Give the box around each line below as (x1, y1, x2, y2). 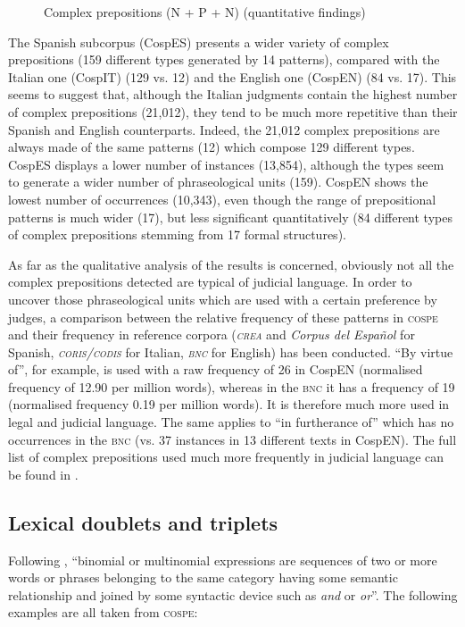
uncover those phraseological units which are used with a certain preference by (8, 289, 437, 308)
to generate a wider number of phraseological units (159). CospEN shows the (8, 172, 428, 191)
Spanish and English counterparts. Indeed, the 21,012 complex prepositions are (8, 120, 440, 138)
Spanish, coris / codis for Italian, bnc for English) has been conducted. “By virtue (8, 342, 453, 361)
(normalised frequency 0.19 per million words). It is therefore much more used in (8, 395, 450, 414)
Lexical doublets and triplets (8, 508, 278, 536)
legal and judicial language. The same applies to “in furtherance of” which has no (8, 413, 454, 431)
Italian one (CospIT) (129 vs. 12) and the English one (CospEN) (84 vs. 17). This (8, 67, 457, 86)
